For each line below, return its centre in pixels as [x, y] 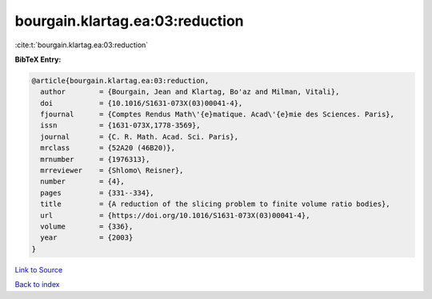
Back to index [37, 285]
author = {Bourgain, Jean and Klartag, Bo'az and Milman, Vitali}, [190, 92]
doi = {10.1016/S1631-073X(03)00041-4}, [142, 103]
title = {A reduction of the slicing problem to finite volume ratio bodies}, [216, 204]
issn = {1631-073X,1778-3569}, [120, 125]
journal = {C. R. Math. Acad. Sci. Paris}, [140, 137]
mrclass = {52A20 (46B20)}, [108, 148]
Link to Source [39, 269]
